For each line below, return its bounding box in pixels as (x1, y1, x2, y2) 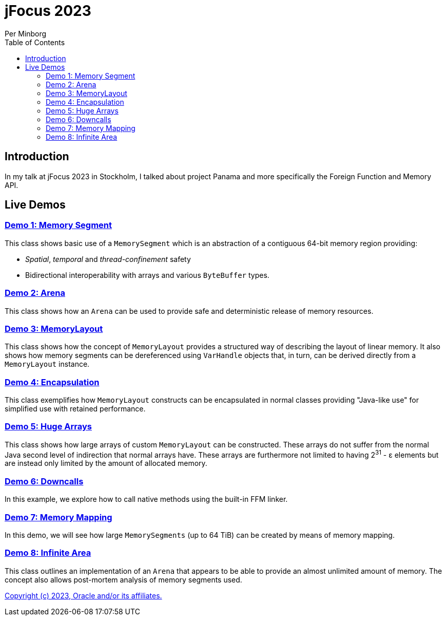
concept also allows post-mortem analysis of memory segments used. (5, 575, 242, 584)
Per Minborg (5, 29, 47, 38)
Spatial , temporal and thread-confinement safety (25, 254, 191, 264)
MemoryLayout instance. (5, 360, 90, 369)
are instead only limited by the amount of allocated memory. (5, 459, 207, 468)
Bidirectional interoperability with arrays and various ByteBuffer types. (25, 270, 269, 279)
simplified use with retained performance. (5, 404, 146, 414)
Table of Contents (5, 37, 65, 47)
